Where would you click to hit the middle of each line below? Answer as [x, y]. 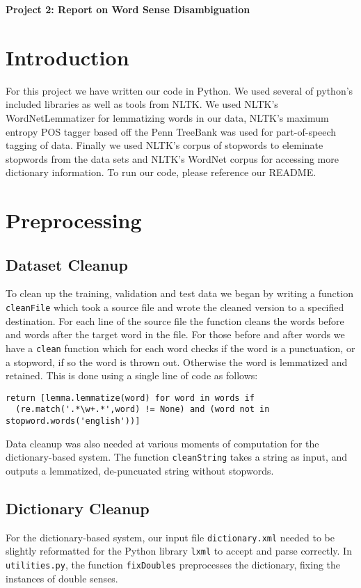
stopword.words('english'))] [73, 421]
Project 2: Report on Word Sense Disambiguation [128, 9]
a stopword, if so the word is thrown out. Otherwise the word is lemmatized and [177, 361]
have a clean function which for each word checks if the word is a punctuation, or [180, 348]
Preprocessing [74, 220]
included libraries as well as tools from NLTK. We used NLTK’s [142, 104]
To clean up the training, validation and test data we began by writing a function [179, 293]
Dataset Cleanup [67, 264]
